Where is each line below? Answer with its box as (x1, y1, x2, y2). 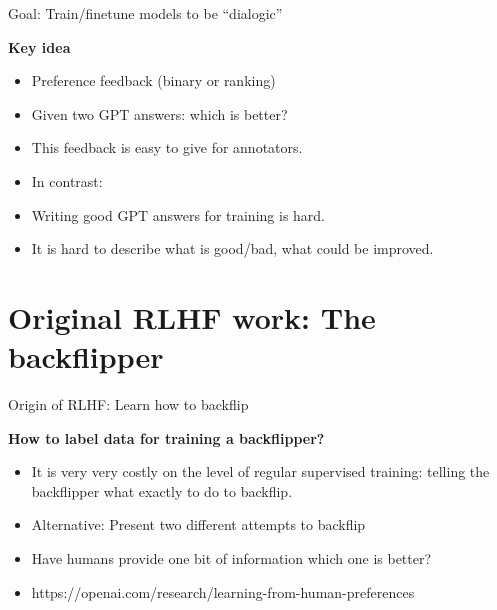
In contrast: (31, 170, 103, 191)
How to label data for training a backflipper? (8, 427, 325, 448)
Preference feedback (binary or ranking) (31, 70, 276, 91)
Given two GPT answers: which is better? (31, 103, 288, 124)
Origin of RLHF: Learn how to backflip (8, 394, 249, 415)
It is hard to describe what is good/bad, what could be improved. (31, 238, 434, 259)
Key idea (8, 36, 71, 57)
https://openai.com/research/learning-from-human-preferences (31, 581, 415, 602)
